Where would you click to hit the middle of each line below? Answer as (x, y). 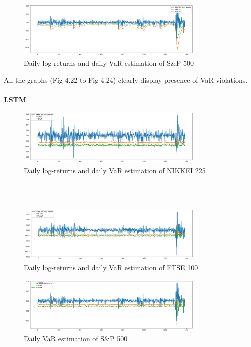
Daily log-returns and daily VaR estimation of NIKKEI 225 (115, 170)
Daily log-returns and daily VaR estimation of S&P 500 (109, 63)
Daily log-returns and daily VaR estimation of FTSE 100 (111, 267)
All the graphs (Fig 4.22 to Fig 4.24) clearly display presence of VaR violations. (126, 79)
